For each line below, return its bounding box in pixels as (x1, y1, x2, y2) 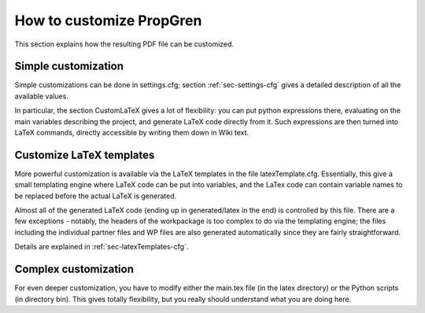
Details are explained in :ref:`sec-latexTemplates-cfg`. (14, 242, 189, 252)
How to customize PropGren (14, 12, 202, 29)
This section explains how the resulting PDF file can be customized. (14, 39, 235, 49)
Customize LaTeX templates (14, 148, 155, 161)
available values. (14, 91, 68, 101)
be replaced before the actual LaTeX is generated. (14, 191, 177, 201)
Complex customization (14, 263, 134, 276)
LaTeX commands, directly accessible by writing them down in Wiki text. (14, 128, 249, 138)
